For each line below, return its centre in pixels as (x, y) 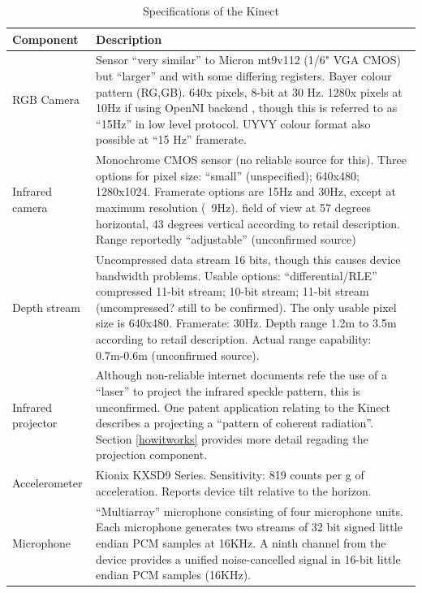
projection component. (152, 454)
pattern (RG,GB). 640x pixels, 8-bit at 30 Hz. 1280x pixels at (249, 91)
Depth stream (46, 307)
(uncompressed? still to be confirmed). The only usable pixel (246, 307)
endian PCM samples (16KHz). (174, 575)
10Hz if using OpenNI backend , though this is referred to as (247, 108)
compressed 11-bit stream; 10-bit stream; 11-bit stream (233, 291)
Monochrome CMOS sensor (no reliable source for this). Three (251, 160)
